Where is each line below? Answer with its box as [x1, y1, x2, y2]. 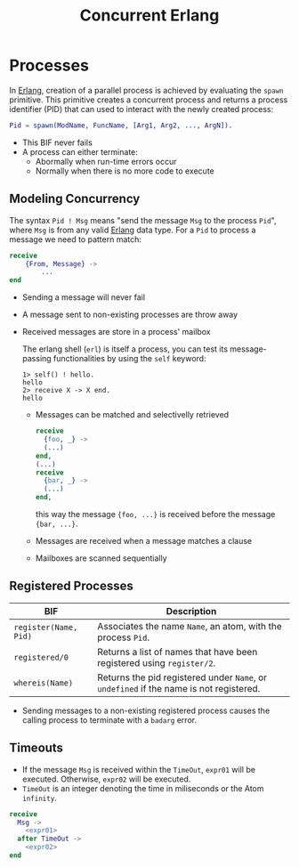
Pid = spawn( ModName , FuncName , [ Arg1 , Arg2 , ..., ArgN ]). [9, 121, 233, 130]
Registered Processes [9, 579, 133, 594]
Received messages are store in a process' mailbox [21, 327, 211, 337]
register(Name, [13, 622, 78, 632]
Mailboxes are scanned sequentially [35, 553, 167, 563]
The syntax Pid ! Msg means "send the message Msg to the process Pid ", [9, 215, 277, 225]
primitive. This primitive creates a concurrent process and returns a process [9, 94, 288, 105]
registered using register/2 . [97, 656, 216, 668]
